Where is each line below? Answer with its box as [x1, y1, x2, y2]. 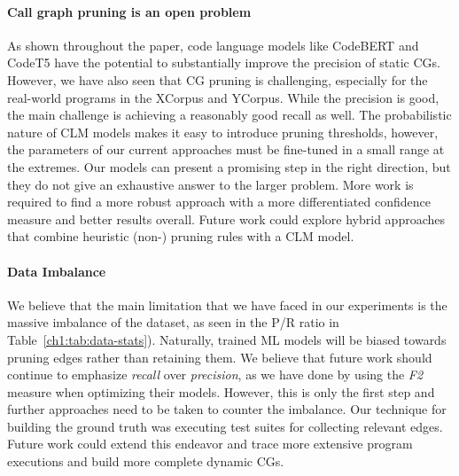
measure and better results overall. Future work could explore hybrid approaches [7, 209, 445, 228]
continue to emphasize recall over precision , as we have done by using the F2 [7, 365, 424, 384]
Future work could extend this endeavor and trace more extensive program [7, 434, 413, 453]
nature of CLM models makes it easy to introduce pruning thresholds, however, [7, 122, 439, 141]
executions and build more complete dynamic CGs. [7, 452, 284, 471]
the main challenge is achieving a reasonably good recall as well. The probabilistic [7, 105, 452, 124]
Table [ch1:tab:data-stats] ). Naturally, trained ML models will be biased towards [7, 330, 447, 348]
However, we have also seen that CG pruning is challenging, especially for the [7, 70, 428, 89]
